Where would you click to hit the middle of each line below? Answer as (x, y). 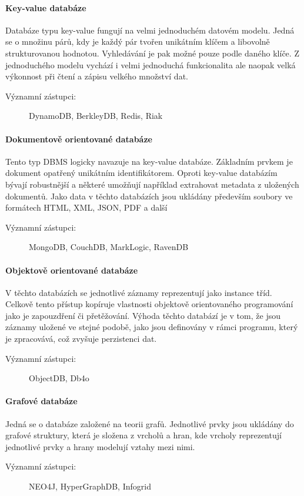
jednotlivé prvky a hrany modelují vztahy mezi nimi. (100, 446)
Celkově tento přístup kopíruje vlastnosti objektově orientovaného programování (149, 304)
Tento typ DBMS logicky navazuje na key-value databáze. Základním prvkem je (149, 161)
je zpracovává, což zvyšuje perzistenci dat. (81, 339)
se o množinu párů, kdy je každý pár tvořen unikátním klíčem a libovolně (138, 41)
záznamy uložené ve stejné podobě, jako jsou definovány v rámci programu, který (152, 327)
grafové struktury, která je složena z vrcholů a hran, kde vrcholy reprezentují (143, 435)
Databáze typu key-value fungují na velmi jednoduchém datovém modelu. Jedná (150, 30)
